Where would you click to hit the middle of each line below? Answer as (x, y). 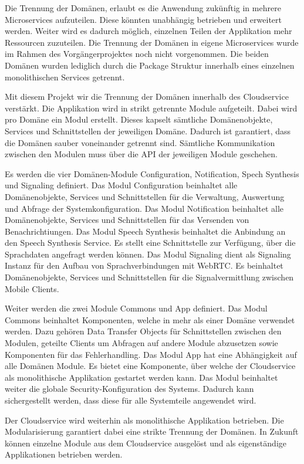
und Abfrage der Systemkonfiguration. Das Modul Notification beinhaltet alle (144, 208)
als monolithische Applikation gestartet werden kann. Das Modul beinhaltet (141, 377)
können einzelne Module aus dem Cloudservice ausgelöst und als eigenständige (146, 443)
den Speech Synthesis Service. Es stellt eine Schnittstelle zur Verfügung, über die (150, 243)
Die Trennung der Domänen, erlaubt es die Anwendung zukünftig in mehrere (143, 8)
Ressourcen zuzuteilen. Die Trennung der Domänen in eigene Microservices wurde (152, 42)
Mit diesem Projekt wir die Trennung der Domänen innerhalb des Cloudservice (147, 96)
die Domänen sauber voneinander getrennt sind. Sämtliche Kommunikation (140, 142)
